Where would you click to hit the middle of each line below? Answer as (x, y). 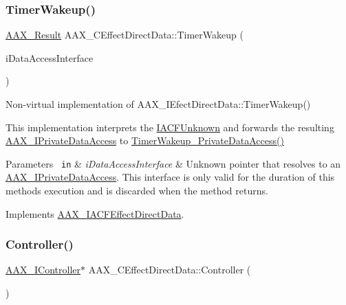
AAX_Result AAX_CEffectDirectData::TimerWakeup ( (125, 35)
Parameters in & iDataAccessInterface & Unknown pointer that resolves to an (173, 163)
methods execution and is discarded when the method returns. (137, 191)
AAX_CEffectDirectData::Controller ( (170, 270)
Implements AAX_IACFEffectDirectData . (95, 213)
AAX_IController (43, 270)
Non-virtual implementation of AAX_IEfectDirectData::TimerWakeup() (158, 104)
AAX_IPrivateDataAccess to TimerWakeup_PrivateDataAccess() (145, 140)
